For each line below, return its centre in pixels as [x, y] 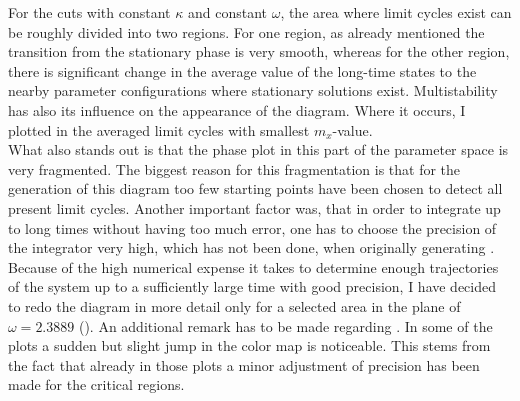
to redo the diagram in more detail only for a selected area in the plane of [234, 305]
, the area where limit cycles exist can [396, 12]
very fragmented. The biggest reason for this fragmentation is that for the [234, 168]
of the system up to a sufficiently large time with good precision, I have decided [252, 286]
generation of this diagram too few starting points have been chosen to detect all [255, 188]
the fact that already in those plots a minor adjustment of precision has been [244, 364]
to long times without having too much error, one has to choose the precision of [252, 227]
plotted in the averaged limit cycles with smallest [159, 129]
